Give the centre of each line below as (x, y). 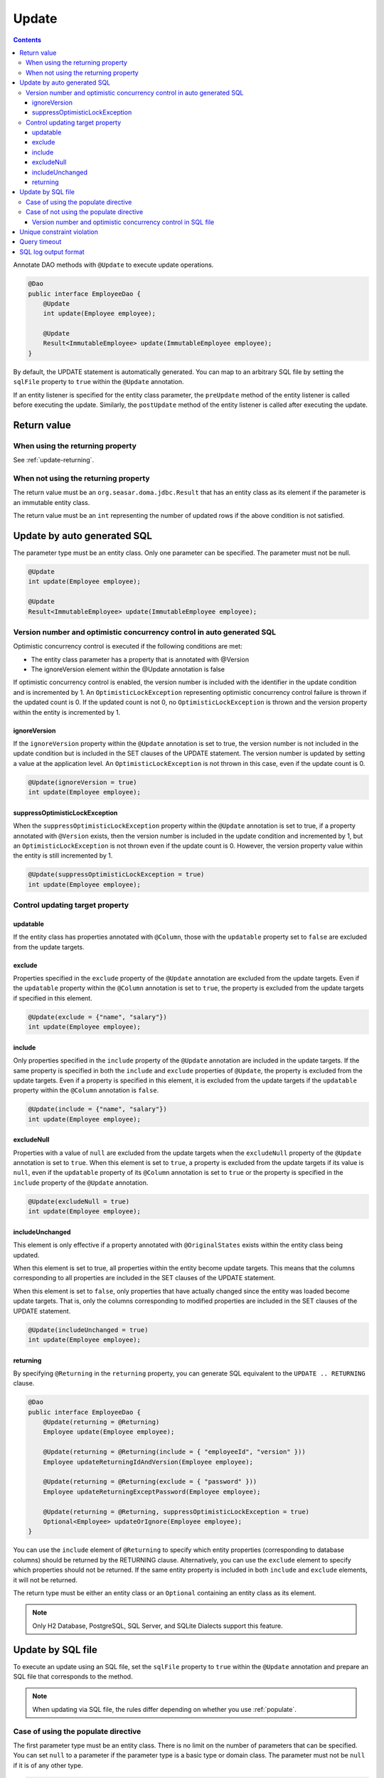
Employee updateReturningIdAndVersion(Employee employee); (148, 1462)
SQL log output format (52, 252)
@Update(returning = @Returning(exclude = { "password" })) (150, 1482)
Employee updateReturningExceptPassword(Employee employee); (152, 1491)
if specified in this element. (53, 998)
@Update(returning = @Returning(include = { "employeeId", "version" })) (174, 1452)
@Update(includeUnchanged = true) (88, 1330)
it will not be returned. (45, 1580)
